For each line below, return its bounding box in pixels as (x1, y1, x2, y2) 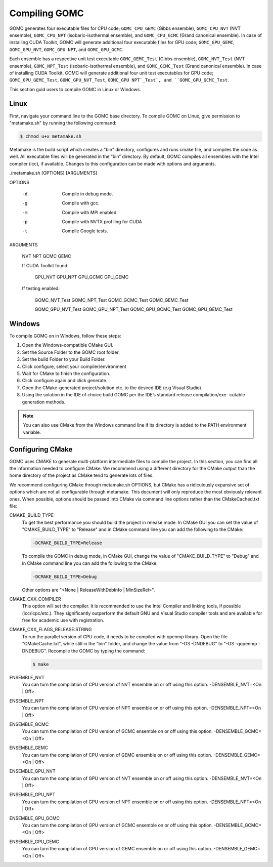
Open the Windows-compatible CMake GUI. (22, 342, 114, 348)
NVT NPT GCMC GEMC (22, 253, 71, 259)
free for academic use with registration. (22, 617, 105, 624)
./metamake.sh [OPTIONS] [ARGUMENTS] (9, 170, 98, 176)
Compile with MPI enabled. (62, 209, 118, 215)
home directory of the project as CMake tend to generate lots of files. (9, 472, 154, 478)
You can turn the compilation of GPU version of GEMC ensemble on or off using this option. (22, 846, 212, 852)
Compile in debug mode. (62, 190, 113, 197)
